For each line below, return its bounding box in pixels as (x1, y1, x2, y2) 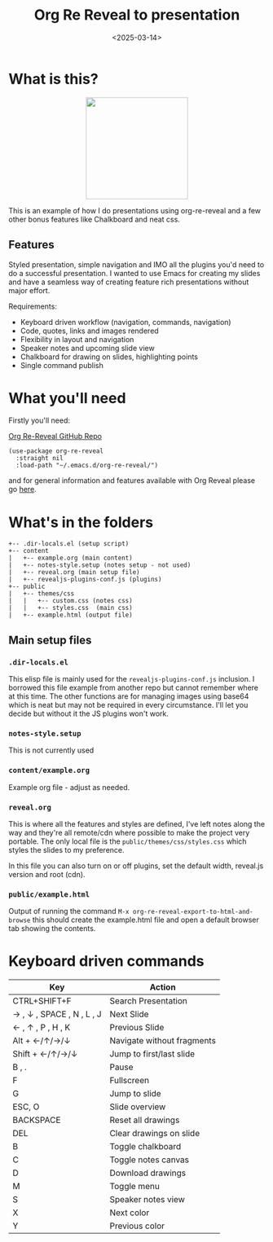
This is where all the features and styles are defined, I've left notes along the (8, 818, 266, 828)
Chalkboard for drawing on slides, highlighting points (20, 352, 198, 362)
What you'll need (8, 388, 126, 407)
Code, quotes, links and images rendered (20, 326, 159, 336)
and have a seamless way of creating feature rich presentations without (8, 277, 249, 287)
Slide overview (109, 1101, 166, 1113)
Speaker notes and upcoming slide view (20, 343, 155, 353)
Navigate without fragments (109, 1035, 216, 1047)
